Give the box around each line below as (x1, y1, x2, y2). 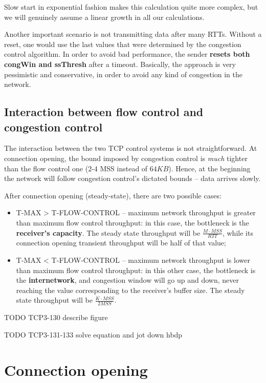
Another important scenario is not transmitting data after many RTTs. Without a (4, 29, 262, 39)
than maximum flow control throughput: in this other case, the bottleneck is (16, 264, 256, 275)
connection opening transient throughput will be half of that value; (16, 237, 226, 248)
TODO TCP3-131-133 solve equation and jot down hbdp (4, 329, 183, 340)
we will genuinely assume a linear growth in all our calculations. (4, 11, 205, 22)
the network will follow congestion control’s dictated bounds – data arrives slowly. (4, 173, 261, 184)
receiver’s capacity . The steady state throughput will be (16, 227, 201, 238)
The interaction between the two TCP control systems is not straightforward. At (4, 143, 257, 153)
